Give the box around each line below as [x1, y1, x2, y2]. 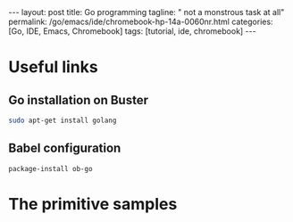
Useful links [8, 57, 99, 78]
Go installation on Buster [8, 92, 149, 108]
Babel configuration [8, 141, 121, 156]
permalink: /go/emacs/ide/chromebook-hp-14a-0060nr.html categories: [8, 16, 273, 27]
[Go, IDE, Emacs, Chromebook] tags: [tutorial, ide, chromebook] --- [8, 26, 256, 37]
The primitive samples [8, 193, 178, 214]
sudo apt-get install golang [8, 116, 117, 125]
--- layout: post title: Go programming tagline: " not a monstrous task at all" [8, 7, 285, 17]
